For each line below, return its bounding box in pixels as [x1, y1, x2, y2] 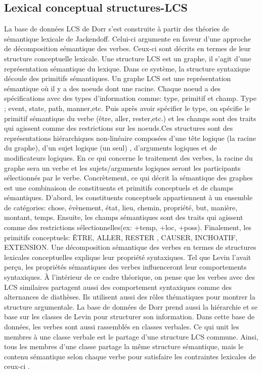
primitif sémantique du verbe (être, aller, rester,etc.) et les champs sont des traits [4, 113, 256, 123]
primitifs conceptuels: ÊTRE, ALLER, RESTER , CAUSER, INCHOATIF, [4, 232, 238, 242]
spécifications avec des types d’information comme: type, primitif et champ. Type [4, 93, 256, 103]
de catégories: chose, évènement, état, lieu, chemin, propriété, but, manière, [4, 202, 238, 212]
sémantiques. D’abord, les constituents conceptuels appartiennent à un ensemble [4, 192, 253, 203]
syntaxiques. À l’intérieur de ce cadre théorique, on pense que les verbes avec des [4, 272, 255, 282]
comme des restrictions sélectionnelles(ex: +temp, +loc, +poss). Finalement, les [4, 222, 251, 233]
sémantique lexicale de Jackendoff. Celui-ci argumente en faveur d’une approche [4, 33, 251, 44]
